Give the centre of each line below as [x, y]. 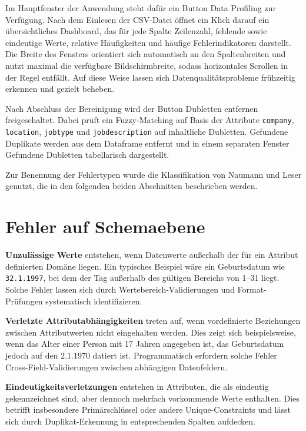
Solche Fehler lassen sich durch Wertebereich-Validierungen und [120, 289]
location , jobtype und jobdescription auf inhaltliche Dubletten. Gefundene [147, 131]
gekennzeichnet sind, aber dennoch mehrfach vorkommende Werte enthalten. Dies [152, 398]
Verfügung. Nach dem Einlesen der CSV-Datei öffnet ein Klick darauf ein [137, 19]
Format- [252, 289]
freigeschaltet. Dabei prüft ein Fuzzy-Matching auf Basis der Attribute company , [150, 120]
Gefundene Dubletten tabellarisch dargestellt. [87, 155]
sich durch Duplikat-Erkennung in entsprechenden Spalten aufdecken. [130, 421]
